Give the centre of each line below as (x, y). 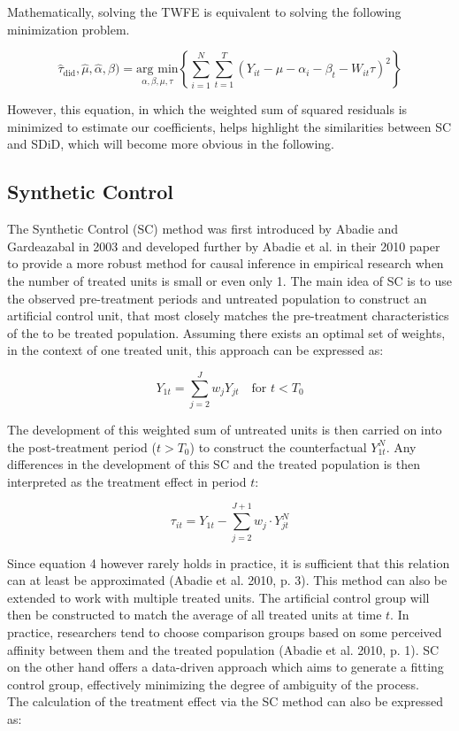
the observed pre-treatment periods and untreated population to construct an (217, 298)
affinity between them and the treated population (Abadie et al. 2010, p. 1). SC (223, 649)
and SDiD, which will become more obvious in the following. (171, 144)
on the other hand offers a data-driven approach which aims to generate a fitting (226, 667)
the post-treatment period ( (82, 446)
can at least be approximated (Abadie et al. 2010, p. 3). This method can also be (227, 580)
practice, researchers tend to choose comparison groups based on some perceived (225, 631)
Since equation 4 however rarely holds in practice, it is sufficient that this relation (229, 562)
